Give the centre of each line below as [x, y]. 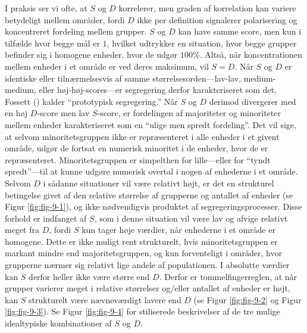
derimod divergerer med [253, 101]
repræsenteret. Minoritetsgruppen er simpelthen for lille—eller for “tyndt [138, 159]
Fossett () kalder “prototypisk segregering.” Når [91, 101]
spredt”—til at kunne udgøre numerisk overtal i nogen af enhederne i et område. [151, 171]
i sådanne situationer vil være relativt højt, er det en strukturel [159, 183]
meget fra [22, 230]
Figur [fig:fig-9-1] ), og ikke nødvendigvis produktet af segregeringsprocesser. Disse [153, 206]
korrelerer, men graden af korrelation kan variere [207, 8]
